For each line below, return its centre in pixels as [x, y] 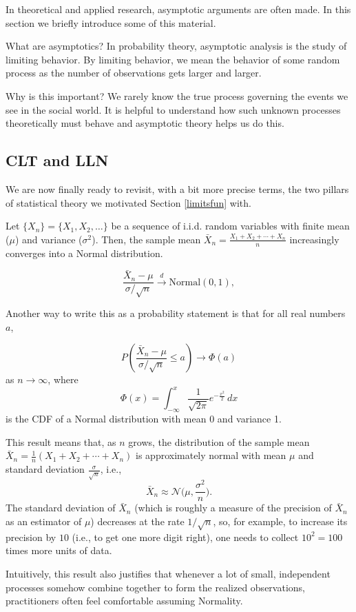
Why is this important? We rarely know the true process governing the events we [177, 95]
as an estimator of [44, 521]
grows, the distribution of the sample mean [219, 441]
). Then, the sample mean [146, 239]
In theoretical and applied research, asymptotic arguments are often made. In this [178, 9]
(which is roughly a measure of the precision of [233, 508]
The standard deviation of [61, 508]
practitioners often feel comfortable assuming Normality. [124, 601]
